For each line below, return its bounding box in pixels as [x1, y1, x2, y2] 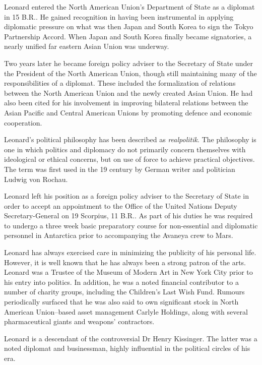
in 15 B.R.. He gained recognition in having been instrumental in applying [4, 11, 234, 22]
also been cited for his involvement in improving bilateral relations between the [4, 97, 248, 108]
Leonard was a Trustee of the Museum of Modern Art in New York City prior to [4, 267, 253, 277]
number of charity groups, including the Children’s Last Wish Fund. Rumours [4, 286, 245, 297]
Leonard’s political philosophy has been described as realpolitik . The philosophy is [4, 134, 256, 145]
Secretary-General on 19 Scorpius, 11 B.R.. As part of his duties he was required [4, 210, 253, 221]
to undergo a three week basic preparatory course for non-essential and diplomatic [4, 220, 258, 230]
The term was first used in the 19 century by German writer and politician [4, 163, 235, 174]
